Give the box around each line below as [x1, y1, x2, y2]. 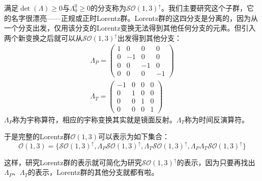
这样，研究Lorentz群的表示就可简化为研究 [4, 157, 142, 167]
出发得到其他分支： [117, 32, 182, 43]
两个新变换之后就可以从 [4, 32, 82, 43]
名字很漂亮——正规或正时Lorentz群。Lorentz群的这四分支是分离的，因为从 [11, 12, 258, 23]
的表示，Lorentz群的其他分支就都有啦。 [28, 167, 159, 177]
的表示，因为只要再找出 [177, 157, 255, 167]
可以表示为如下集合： [98, 131, 170, 142]
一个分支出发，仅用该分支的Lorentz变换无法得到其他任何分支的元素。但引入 [4, 22, 256, 33]
